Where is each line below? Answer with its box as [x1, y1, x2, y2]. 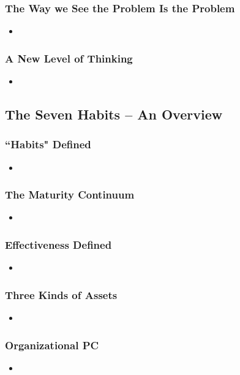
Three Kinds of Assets [5, 287, 118, 302]
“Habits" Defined [5, 137, 91, 152]
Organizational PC [5, 337, 99, 352]
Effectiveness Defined [5, 237, 112, 252]
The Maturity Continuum [5, 187, 135, 202]
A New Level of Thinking [5, 50, 133, 66]
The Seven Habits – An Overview [5, 105, 223, 124]
